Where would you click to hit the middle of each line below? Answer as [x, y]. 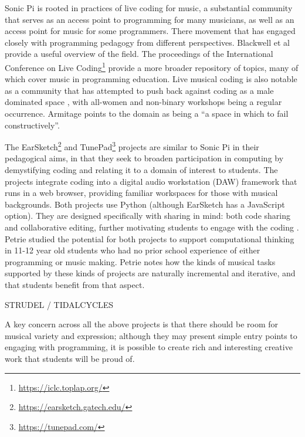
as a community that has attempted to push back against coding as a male [139, 90]
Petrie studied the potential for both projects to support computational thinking [150, 238]
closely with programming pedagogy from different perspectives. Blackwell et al [147, 42]
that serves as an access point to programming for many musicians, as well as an [150, 19]
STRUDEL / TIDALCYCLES [59, 304]
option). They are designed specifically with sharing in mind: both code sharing [148, 216]
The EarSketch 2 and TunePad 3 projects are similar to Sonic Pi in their [132, 146]
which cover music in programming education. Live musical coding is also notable [151, 79]
